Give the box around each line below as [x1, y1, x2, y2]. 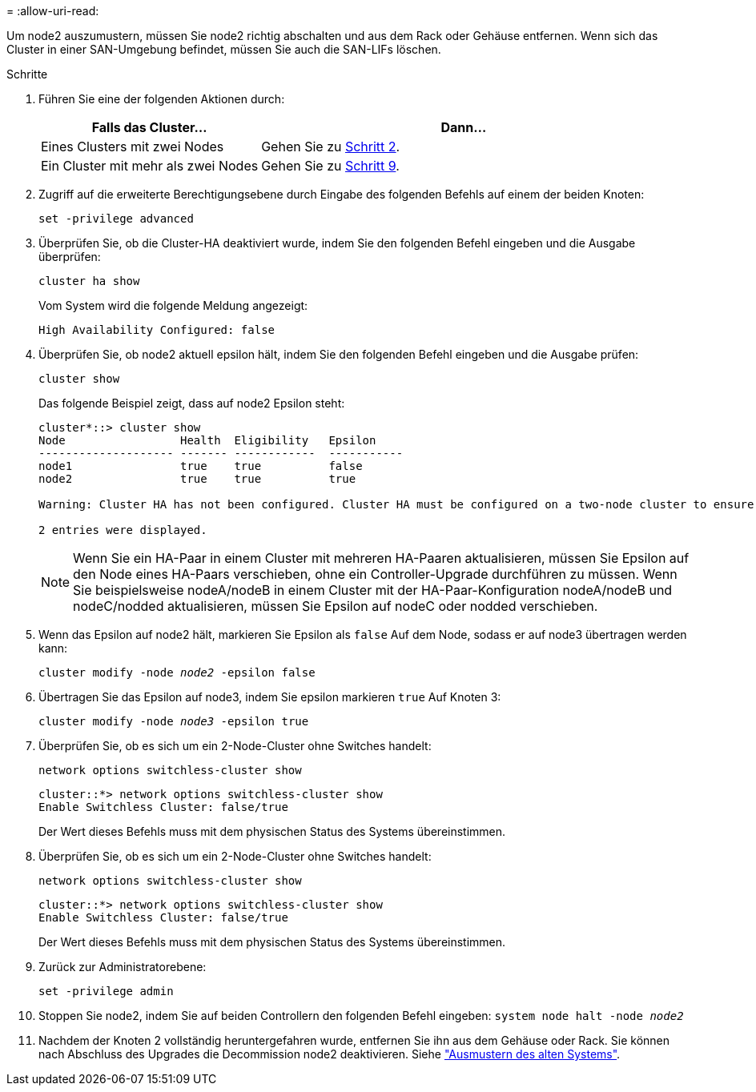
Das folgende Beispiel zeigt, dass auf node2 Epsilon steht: [38, 396, 345, 410]
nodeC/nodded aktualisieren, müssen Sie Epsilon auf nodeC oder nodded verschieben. [73, 598, 598, 614]
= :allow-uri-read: [6, 4, 99, 18]
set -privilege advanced [38, 212, 194, 225]
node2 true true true [38, 472, 356, 485]
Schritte [6, 67, 48, 81]
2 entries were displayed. [38, 524, 207, 536]
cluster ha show [38, 275, 140, 287]
